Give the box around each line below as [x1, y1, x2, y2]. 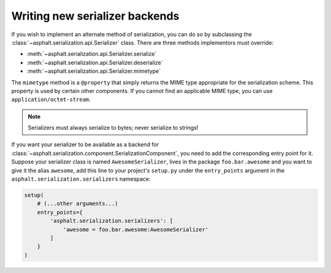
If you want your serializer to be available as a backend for [11, 141, 159, 148]
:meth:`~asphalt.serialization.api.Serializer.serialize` [26, 50, 157, 58]
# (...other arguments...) [37, 200, 119, 208]
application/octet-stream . [11, 95, 91, 103]
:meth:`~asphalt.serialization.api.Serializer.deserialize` [26, 59, 164, 66]
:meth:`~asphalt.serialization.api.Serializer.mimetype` [26, 67, 161, 75]
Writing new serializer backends [11, 9, 180, 23]
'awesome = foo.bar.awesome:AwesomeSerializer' [63, 226, 209, 233]
